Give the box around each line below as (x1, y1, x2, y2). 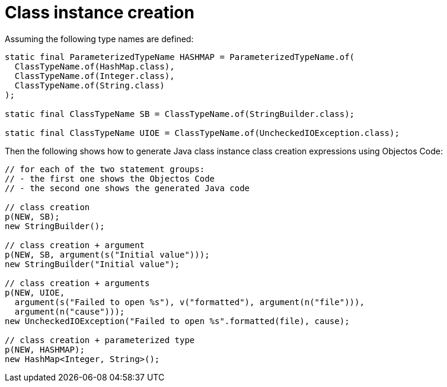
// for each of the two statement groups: (5, 164, 205, 174)
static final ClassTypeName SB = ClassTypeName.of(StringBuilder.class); (5, 109, 355, 119)
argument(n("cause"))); (14, 306, 125, 316)
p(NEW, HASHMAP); (5, 344, 85, 354)
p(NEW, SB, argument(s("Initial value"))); (5, 249, 210, 259)
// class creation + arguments (5, 278, 150, 288)
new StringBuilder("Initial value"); (5, 259, 180, 269)
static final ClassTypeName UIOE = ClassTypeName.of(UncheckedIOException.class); (5, 128, 400, 138)
